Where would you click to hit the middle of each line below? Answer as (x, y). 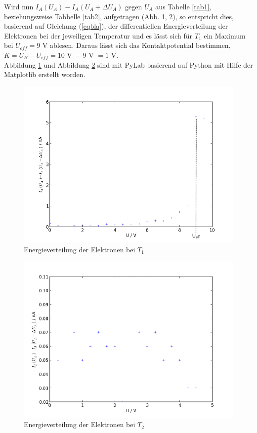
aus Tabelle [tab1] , (183, 6)
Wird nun (19, 6)
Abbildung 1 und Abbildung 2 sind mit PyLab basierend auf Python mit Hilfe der (128, 64)
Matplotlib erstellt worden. (45, 74)
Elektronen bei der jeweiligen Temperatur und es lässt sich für (98, 35)
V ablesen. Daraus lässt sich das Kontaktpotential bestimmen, (136, 45)
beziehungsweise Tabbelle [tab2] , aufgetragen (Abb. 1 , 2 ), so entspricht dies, (119, 16)
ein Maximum (225, 35)
